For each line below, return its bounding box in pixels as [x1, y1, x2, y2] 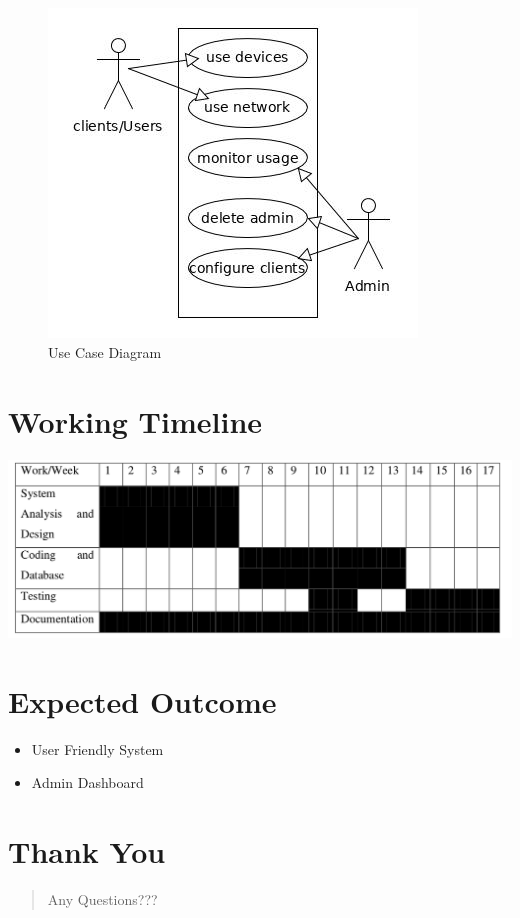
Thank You [8, 831, 166, 872]
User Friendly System [31, 738, 164, 759]
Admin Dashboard [31, 772, 144, 793]
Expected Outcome [8, 680, 277, 721]
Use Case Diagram [48, 341, 162, 362]
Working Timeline [8, 400, 263, 441]
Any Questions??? [47, 889, 158, 910]
